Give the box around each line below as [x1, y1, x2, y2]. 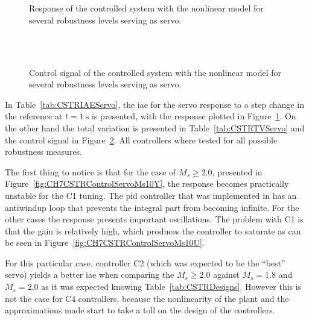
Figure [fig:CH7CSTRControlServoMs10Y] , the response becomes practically [5, 177, 289, 190]
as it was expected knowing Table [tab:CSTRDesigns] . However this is [41, 280, 302, 293]
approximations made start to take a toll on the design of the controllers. [5, 304, 275, 316]
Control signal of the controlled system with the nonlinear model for [29, 66, 282, 78]
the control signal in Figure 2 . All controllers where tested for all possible [5, 133, 278, 146]
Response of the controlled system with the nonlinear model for [29, 2, 264, 14]
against [213, 268, 240, 281]
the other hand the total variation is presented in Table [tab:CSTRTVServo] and [5, 121, 305, 134]
